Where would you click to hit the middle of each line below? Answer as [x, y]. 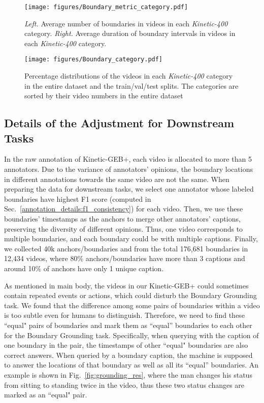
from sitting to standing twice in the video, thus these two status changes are [124, 384]
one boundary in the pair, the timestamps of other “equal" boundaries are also [126, 345]
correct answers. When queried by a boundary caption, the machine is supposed [128, 355]
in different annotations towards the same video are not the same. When [117, 179]
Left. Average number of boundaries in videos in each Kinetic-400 [126, 23]
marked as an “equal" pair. [46, 395]
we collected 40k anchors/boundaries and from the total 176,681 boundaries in [126, 248]
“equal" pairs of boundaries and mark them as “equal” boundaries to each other [128, 325]
